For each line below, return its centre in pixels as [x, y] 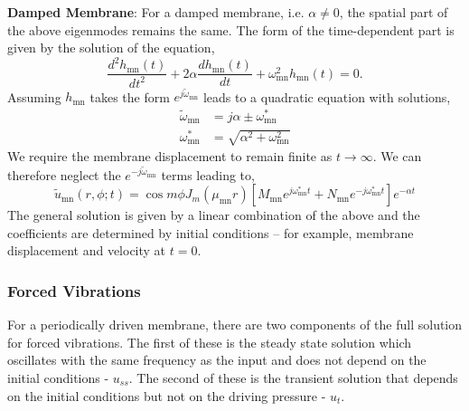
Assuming [34, 96]
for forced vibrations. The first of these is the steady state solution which [210, 342]
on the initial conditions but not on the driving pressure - [167, 395]
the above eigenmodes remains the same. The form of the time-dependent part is [231, 29]
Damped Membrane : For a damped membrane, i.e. [156, 12]
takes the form [130, 96]
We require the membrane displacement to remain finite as [170, 156]
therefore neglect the [64, 174]
